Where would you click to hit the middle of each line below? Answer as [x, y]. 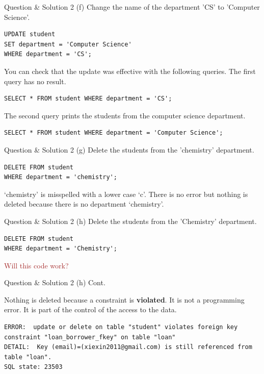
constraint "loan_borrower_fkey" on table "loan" [90, 337]
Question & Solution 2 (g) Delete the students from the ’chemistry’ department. [129, 149]
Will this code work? [36, 265]
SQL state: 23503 [33, 367]
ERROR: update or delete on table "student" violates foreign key [121, 327]
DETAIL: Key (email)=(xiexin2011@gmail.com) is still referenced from [128, 347]
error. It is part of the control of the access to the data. [90, 309]
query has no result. [35, 81]
